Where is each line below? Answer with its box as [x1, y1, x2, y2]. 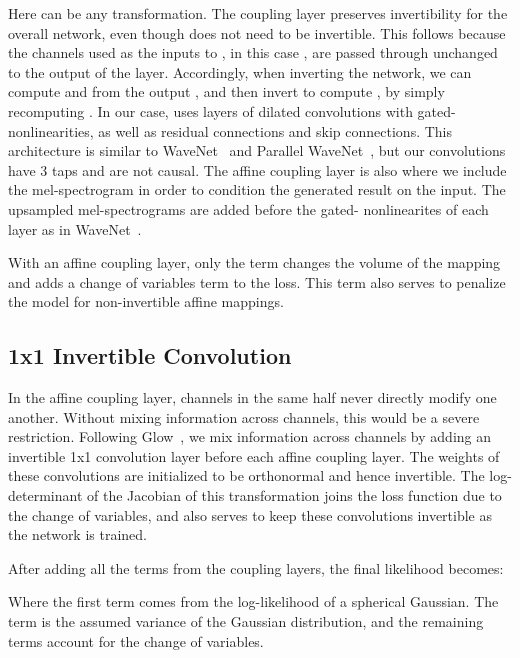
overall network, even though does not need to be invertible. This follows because [8, 22, 506, 43]
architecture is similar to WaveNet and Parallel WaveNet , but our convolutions [8, 140, 506, 161]
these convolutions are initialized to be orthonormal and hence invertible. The [8, 465, 485, 486]
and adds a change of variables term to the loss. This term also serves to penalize [8, 271, 506, 292]
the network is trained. [8, 524, 147, 545]
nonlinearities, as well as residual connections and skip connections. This [8, 120, 453, 141]
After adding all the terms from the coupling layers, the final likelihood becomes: [8, 557, 504, 578]
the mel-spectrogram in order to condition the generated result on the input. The [8, 179, 506, 200]
